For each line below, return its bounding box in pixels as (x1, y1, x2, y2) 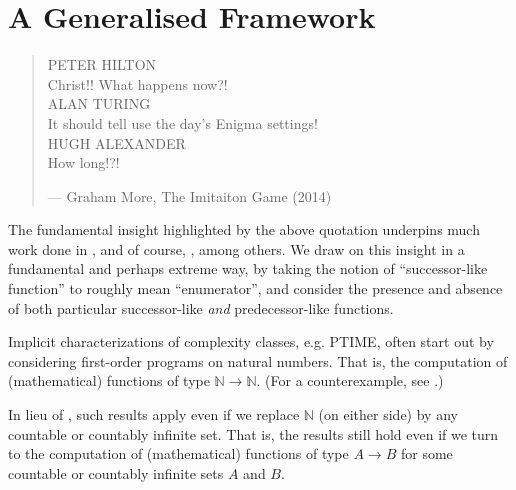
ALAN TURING (47, 93, 151, 114)
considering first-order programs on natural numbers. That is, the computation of (8, 350, 508, 371)
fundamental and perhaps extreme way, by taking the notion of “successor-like (8, 258, 488, 279)
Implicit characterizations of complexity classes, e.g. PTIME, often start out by (8, 331, 494, 352)
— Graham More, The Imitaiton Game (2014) (47, 185, 332, 206)
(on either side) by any (318, 404, 458, 425)
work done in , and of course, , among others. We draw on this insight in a (8, 238, 465, 259)
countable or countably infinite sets (8, 462, 224, 483)
